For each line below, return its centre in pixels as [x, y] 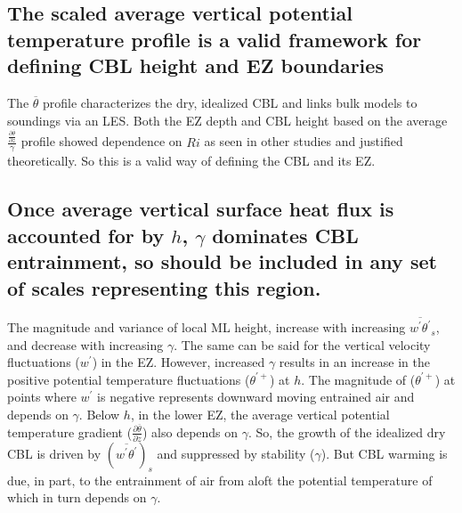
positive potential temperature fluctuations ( [129, 379]
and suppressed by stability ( [236, 454]
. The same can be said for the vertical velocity [302, 344]
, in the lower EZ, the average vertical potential [260, 415]
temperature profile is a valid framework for [215, 39]
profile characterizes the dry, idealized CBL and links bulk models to [230, 102]
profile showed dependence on [101, 141]
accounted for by [86, 235]
